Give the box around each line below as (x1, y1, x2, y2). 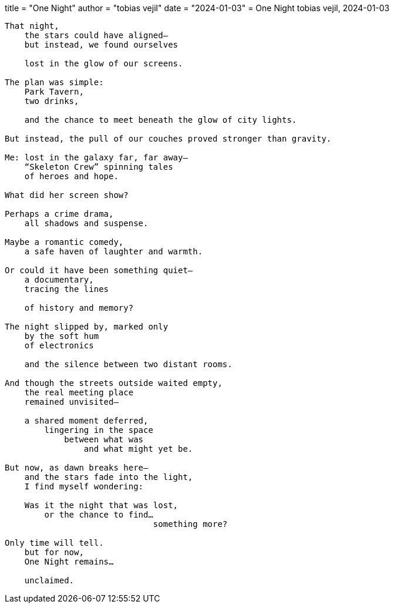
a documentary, (24, 275, 94, 284)
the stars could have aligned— (24, 31, 169, 40)
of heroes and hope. (24, 172, 119, 181)
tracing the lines (24, 284, 109, 294)
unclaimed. (24, 576, 75, 585)
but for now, (24, 547, 84, 557)
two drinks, (24, 96, 79, 106)
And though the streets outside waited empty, (5, 378, 223, 388)
